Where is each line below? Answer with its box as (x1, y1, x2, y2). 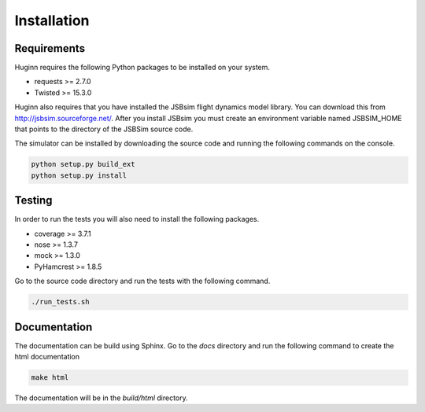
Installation (14, 12, 90, 29)
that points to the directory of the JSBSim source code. (14, 124, 194, 134)
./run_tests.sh (31, 297, 90, 307)
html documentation (14, 352, 80, 362)
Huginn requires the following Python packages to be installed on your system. (14, 63, 271, 72)
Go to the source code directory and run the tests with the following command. (14, 276, 271, 286)
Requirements (14, 42, 86, 55)
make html (31, 373, 69, 382)
